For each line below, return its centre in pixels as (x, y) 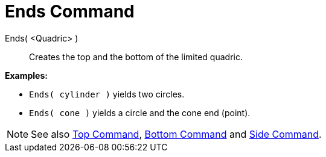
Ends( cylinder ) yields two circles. (107, 94)
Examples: (26, 75)
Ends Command (70, 11)
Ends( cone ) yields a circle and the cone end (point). (140, 112)
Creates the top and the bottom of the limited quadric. (136, 57)
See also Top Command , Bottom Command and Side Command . (176, 134)
